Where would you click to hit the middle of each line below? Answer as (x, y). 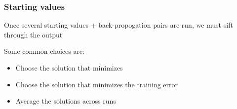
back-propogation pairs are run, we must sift (166, 25)
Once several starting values (46, 25)
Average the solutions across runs (66, 101)
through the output (33, 34)
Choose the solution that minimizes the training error (97, 84)
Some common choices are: (44, 51)
